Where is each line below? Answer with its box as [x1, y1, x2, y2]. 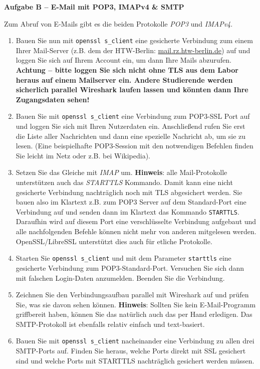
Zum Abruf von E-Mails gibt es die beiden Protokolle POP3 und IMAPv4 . [4, 18, 233, 29]
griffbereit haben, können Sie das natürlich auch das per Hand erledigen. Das [16, 309, 252, 319]
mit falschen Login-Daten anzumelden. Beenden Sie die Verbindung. [16, 272, 225, 283]
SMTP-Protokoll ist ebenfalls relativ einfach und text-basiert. [16, 318, 205, 329]
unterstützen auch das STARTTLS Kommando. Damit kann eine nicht [16, 177, 233, 188]
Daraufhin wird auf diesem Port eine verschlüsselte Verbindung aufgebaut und [16, 216, 256, 227]
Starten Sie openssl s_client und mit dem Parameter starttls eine [16, 253, 231, 263]
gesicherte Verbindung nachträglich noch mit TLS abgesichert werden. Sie [16, 187, 242, 197]
